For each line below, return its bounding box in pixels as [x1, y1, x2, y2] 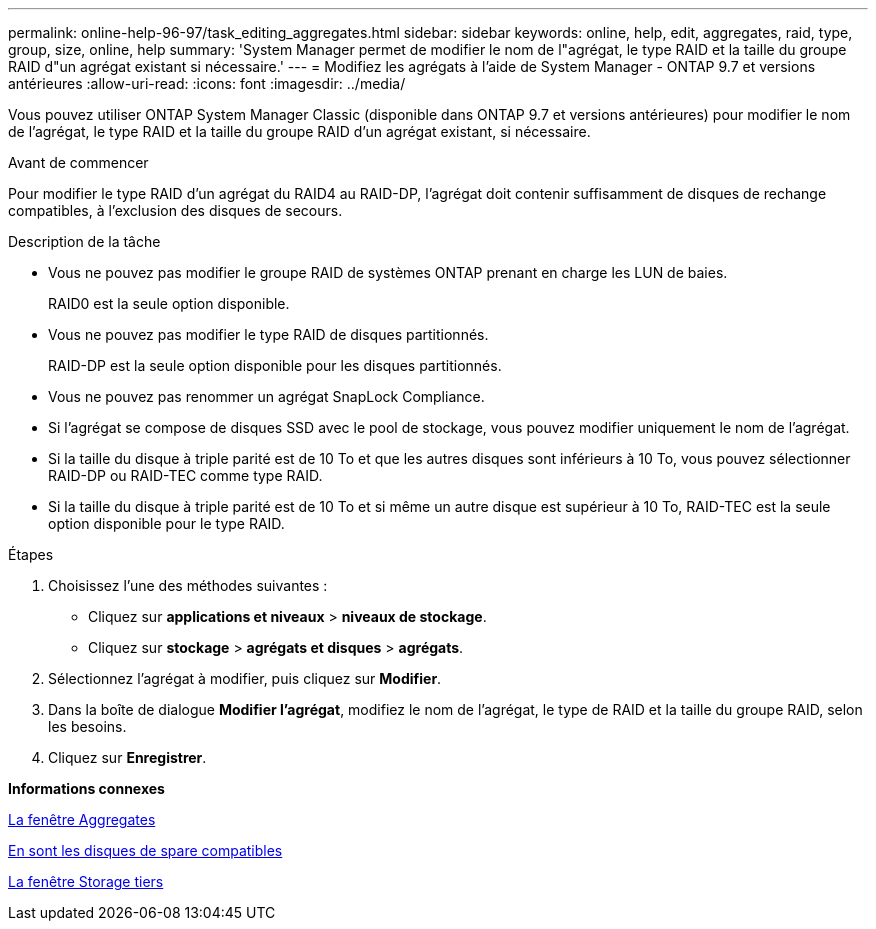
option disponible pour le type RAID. [48, 515, 285, 532]
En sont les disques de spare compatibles [8, 842, 283, 859]
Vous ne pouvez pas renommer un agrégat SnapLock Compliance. [48, 388, 485, 405]
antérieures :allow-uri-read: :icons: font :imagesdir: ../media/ [8, 75, 406, 92]
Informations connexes [8, 780, 165, 797]
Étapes [8, 546, 54, 563]
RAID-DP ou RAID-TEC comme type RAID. [48, 467, 323, 484]
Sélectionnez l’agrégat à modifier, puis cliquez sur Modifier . [48, 670, 442, 687]
